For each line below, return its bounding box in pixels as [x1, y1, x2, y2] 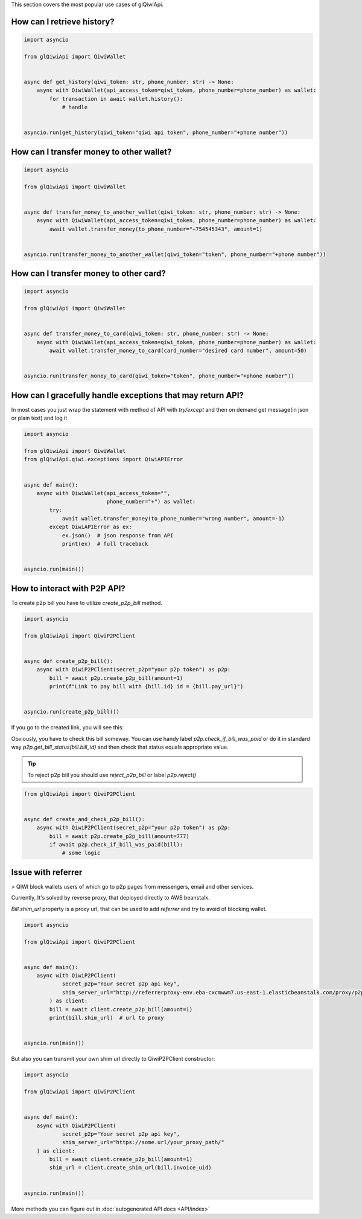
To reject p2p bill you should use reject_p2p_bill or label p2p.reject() [27, 771, 197, 778]
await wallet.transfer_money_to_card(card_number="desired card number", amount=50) [49, 347, 307, 354]
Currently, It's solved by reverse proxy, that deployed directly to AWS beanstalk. [11, 894, 211, 901]
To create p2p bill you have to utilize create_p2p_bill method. [11, 599, 163, 606]
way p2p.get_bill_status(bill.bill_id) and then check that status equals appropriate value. [11, 743, 229, 750]
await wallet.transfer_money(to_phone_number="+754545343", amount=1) [49, 225, 262, 232]
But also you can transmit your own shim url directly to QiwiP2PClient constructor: [11, 1055, 215, 1063]
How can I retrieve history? [11, 16, 115, 27]
